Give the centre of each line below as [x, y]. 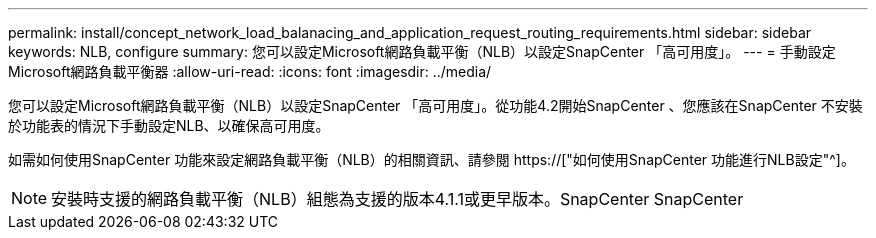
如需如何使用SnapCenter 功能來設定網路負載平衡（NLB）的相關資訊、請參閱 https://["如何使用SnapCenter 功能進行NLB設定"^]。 [431, 159]
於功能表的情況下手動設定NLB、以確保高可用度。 [169, 125]
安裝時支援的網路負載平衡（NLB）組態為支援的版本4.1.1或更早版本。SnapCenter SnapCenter [397, 199]
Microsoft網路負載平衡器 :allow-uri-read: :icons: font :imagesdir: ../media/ [250, 71]
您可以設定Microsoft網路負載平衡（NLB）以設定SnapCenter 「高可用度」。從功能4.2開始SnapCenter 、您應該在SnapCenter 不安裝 [435, 105]
